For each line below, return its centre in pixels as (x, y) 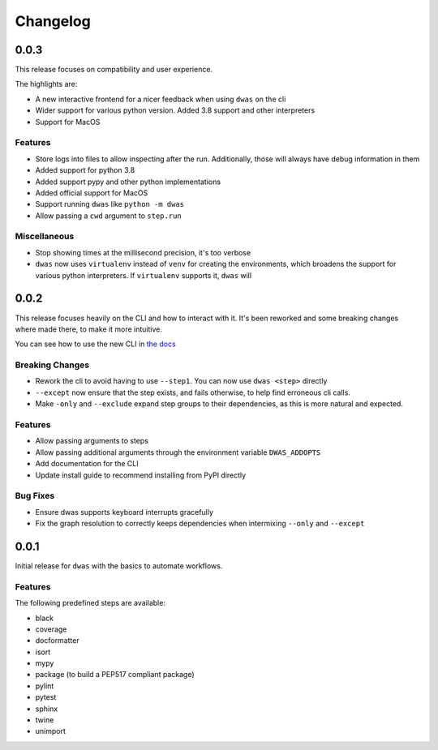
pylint (45, 686)
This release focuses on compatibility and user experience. (114, 70)
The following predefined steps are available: (90, 603)
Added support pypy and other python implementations (128, 182)
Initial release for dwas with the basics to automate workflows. (119, 566)
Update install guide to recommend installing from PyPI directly (141, 475)
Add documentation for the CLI (87, 464)
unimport (51, 731)
